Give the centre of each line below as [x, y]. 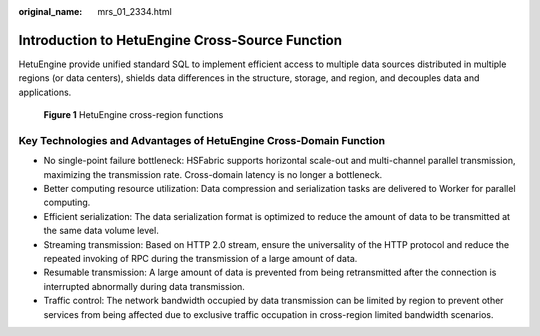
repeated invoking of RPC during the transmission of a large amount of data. [200, 258]
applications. [45, 92]
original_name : [50, 11]
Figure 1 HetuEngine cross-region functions [133, 115]
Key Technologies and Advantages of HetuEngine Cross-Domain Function [202, 140]
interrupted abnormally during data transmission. [144, 286]
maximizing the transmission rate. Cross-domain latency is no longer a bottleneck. [213, 174]
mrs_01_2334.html [134, 11]
